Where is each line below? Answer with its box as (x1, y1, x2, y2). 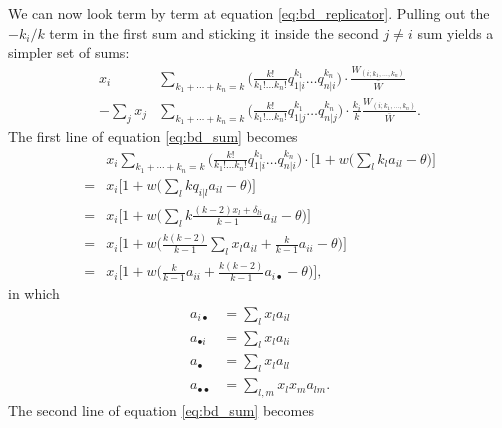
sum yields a (417, 22, 494, 43)
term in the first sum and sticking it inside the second (49, 22, 379, 43)
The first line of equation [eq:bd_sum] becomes (8, 126, 298, 147)
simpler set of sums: (8, 42, 130, 63)
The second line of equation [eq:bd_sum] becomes (8, 400, 314, 421)
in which (8, 283, 60, 304)
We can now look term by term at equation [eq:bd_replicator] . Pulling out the (8, 3, 490, 23)
